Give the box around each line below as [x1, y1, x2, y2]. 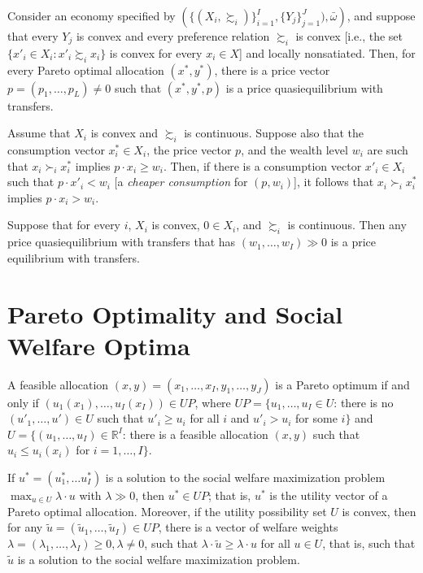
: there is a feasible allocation [122, 425, 268, 442]
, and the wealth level [241, 141, 348, 158]
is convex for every [109, 44, 203, 61]
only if [7, 393, 39, 410]
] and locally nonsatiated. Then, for [239, 44, 416, 61]
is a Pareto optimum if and [275, 375, 410, 393]
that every [7, 28, 59, 44]
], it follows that [294, 173, 374, 190]
